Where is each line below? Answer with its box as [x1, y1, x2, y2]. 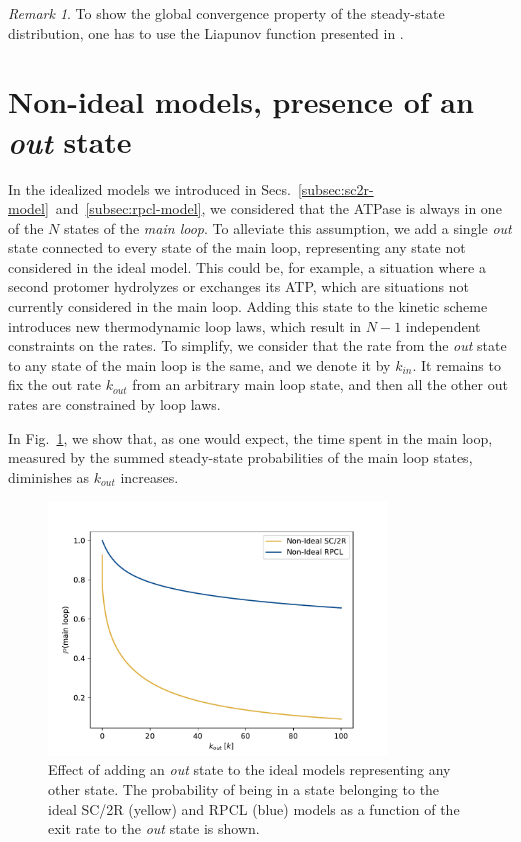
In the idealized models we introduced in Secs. [8, 178, 291, 199]
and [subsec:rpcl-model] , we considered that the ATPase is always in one [55, 198, 502, 219]
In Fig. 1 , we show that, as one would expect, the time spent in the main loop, [8, 427, 493, 448]
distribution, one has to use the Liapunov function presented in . [8, 22, 404, 43]
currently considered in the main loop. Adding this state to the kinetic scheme [8, 296, 488, 317]
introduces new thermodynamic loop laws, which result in [8, 315, 362, 336]
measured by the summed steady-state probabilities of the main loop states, [8, 447, 473, 468]
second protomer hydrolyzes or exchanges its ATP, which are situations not [8, 276, 469, 297]
